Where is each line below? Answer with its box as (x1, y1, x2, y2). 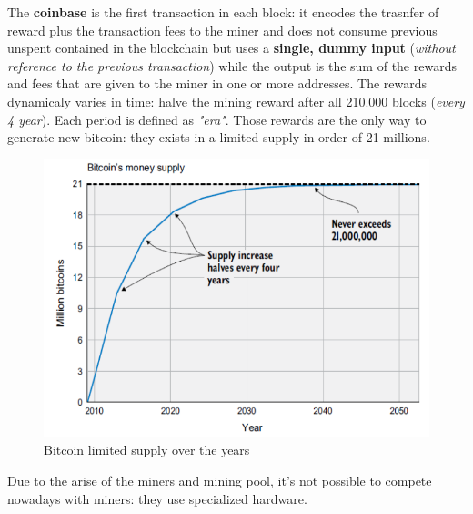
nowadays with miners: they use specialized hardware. (7, 488, 307, 508)
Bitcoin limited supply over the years (44, 440, 250, 459)
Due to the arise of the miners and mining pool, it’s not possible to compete (7, 470, 432, 489)
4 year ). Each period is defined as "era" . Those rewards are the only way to (7, 109, 427, 128)
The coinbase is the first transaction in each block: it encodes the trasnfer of (7, 3, 439, 21)
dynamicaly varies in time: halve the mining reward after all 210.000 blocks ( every (7, 91, 465, 110)
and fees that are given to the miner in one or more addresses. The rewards (7, 74, 428, 93)
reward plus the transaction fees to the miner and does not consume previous (7, 20, 438, 39)
